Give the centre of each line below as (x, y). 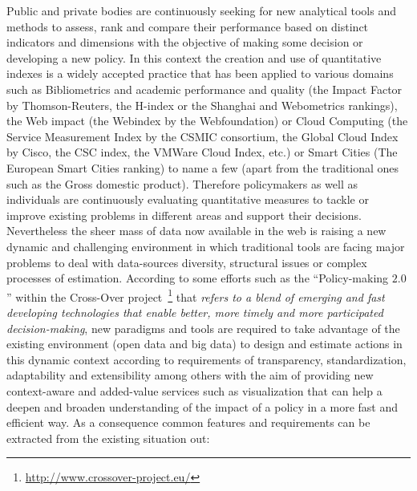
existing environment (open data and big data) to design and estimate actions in (204, 344)
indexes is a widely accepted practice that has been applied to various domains (200, 73)
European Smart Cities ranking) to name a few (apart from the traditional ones (203, 167)
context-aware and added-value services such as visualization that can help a (194, 390)
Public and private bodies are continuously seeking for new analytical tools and (201, 10)
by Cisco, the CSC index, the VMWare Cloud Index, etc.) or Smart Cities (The (202, 152)
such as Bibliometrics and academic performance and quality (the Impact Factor (204, 89)
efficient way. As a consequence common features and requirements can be (188, 422)
